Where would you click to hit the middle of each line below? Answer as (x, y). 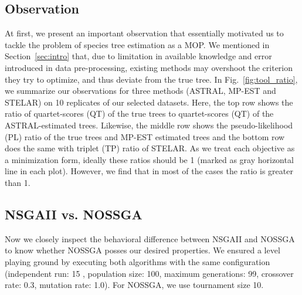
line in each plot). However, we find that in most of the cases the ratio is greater (149, 171)
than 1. (18, 182)
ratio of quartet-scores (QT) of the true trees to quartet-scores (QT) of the (139, 113)
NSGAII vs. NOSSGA (74, 214)
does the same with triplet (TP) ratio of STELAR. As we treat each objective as (150, 148)
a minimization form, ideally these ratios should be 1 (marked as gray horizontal (149, 159)
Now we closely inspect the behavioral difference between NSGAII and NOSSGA (150, 238)
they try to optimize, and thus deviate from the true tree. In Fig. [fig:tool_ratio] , (151, 79)
